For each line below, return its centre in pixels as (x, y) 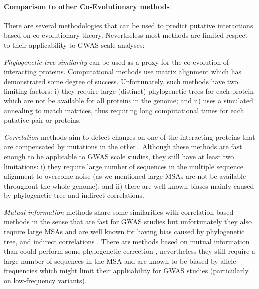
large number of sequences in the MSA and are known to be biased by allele (120, 260)
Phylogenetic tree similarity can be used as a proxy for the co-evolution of (117, 61)
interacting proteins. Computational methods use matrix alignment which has (123, 71)
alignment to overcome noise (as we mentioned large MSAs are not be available (125, 176)
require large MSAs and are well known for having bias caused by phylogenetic (124, 232)
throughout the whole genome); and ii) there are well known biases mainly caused (129, 185)
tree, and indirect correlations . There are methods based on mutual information (127, 241)
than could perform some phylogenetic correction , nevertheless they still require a (129, 251)
